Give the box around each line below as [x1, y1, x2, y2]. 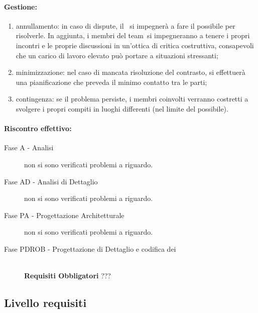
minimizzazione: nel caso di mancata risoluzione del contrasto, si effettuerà [16, 67, 245, 77]
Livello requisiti [4, 295, 87, 310]
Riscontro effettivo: [4, 123, 72, 134]
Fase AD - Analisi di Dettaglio [4, 176, 98, 186]
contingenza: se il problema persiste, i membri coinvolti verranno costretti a [16, 93, 248, 104]
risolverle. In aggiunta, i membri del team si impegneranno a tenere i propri [16, 30, 250, 41]
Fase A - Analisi [4, 142, 54, 153]
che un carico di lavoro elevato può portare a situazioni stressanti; [16, 50, 218, 60]
